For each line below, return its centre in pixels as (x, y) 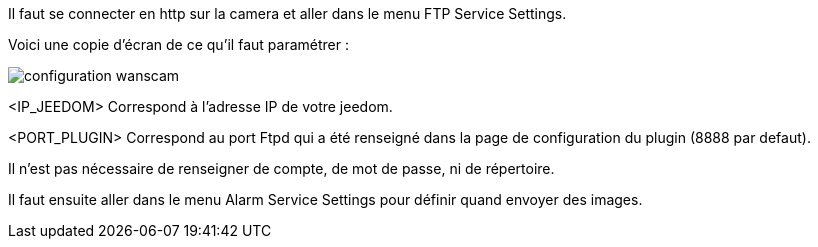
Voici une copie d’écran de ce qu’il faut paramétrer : (178, 44)
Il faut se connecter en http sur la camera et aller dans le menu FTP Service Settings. (287, 13)
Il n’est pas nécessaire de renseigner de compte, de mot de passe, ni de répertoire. (281, 168)
